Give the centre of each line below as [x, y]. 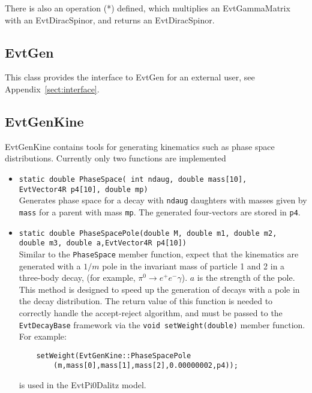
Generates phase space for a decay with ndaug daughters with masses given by [163, 200]
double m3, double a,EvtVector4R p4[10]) [103, 243]
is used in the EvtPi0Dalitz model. [82, 385]
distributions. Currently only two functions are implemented [115, 158]
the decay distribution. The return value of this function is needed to [146, 301]
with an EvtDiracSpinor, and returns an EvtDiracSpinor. [110, 19]
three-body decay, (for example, [77, 277]
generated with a [50, 265]
